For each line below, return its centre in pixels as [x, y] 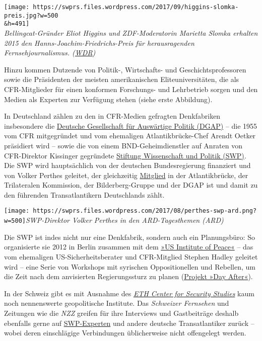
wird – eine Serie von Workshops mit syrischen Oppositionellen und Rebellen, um [130, 266]
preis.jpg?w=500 [31, 15]
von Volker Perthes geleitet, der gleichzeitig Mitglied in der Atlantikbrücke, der [126, 175]
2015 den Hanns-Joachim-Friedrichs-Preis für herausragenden [99, 42]
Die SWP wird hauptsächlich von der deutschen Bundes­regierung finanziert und [127, 165]
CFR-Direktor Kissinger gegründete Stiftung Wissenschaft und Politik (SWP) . [125, 155]
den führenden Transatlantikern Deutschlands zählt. [84, 194]
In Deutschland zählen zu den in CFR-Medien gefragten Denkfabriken [112, 116]
